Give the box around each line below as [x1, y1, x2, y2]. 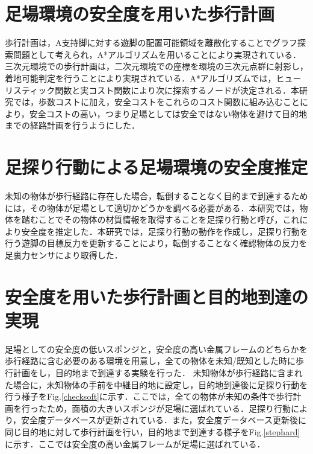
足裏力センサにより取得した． [5, 248, 123, 261]
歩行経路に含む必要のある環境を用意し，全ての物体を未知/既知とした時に [5, 354, 296, 367]
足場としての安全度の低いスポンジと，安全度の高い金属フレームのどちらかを [5, 342, 308, 355]
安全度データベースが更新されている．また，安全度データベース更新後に [21, 414, 306, 426]
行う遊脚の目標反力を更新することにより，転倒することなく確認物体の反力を [5, 237, 308, 249]
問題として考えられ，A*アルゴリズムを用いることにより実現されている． [13, 48, 301, 60]
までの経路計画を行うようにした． [5, 119, 140, 132]
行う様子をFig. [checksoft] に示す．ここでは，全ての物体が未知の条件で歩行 [5, 390, 293, 403]
